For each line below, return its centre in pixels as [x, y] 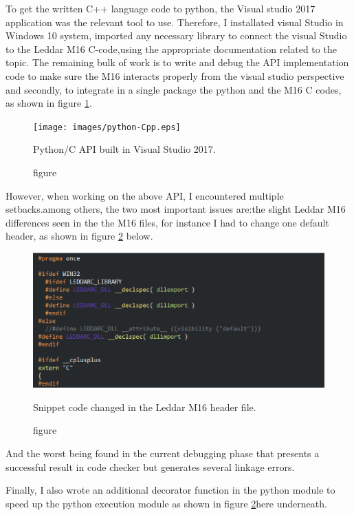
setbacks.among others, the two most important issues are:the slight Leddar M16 [176, 209]
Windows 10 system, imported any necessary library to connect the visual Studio [176, 35]
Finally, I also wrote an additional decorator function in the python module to [170, 490]
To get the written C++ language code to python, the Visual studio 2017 [161, 8]
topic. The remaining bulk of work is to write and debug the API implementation [177, 62]
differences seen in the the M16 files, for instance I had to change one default [167, 222]
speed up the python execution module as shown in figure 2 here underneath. [166, 503]
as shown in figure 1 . [49, 103]
